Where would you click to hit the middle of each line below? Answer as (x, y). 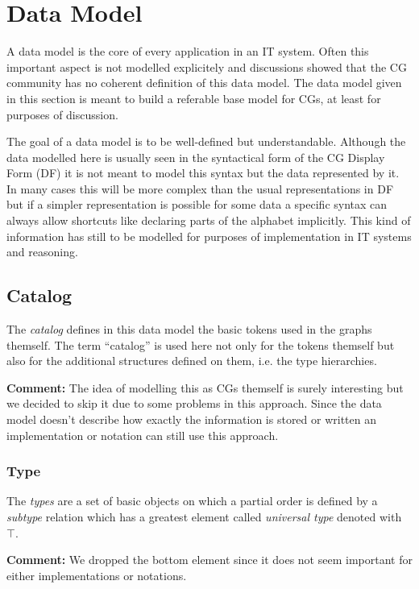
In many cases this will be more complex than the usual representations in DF (200, 188)
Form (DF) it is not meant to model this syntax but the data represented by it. (203, 173)
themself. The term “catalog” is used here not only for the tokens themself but (201, 344)
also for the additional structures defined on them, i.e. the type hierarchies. (192, 361)
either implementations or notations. (97, 575)
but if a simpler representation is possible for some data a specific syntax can (197, 204)
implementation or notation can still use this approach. (143, 435)
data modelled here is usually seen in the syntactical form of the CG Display (196, 157)
